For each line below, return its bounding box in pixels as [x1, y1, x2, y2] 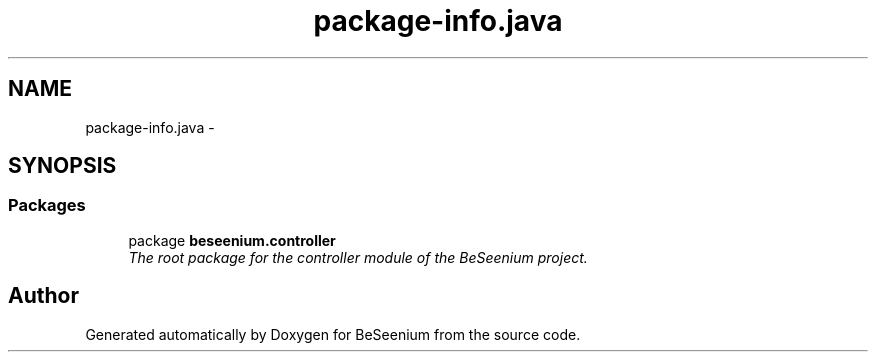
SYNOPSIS [8, 153, 117, 179]
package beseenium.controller [128, 231, 336, 249]
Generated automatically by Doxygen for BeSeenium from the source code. [85, 325, 581, 343]
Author [8, 283, 79, 309]
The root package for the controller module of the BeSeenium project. [128, 248, 588, 266]
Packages [8, 195, 86, 216]
